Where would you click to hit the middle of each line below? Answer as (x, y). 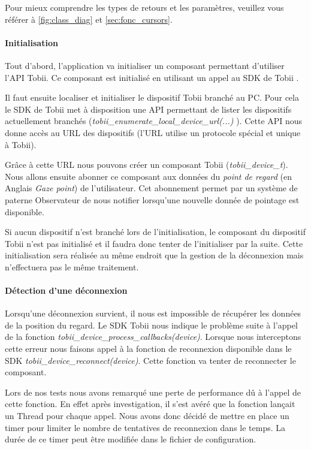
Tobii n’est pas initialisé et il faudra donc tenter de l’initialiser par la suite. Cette (154, 243)
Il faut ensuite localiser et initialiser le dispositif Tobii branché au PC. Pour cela (152, 97)
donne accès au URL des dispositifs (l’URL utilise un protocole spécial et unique (153, 132)
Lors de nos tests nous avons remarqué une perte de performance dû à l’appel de (153, 392)
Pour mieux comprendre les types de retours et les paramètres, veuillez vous (144, 7)
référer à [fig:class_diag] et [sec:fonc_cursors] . (89, 19)
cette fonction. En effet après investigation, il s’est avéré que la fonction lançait (150, 404)
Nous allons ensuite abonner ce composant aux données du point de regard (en (149, 176)
